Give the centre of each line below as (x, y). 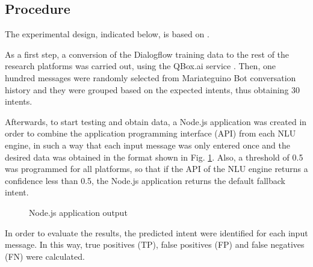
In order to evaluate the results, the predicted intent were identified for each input (156, 232)
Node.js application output (78, 212)
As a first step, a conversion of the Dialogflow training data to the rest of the (147, 54)
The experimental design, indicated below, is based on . (107, 34)
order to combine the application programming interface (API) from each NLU (150, 133)
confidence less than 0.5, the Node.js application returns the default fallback (145, 180)
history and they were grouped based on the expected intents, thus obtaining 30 (153, 89)
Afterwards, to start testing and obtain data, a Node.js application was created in (156, 121)
